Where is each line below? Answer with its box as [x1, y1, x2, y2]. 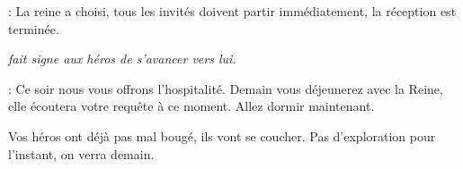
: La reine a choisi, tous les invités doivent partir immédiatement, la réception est [8, 2, 457, 20]
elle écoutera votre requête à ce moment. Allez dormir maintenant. [8, 97, 375, 115]
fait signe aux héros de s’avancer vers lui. [8, 49, 236, 68]
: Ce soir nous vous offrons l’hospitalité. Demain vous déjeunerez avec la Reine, [8, 79, 443, 97]
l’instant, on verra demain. [8, 144, 155, 163]
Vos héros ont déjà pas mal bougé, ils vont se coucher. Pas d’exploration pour [8, 126, 436, 145]
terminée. [8, 19, 59, 38]
